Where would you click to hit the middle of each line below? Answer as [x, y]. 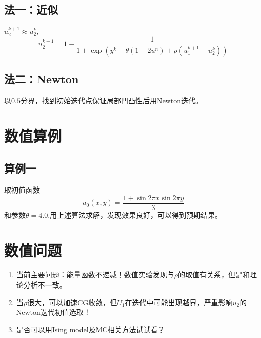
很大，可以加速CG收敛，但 [72, 302]
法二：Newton [42, 79]
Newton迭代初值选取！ [53, 312]
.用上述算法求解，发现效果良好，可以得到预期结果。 [135, 214]
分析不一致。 [45, 285]
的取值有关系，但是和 [214, 275]
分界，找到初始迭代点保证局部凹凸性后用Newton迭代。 [111, 100]
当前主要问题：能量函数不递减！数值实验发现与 [95, 275]
